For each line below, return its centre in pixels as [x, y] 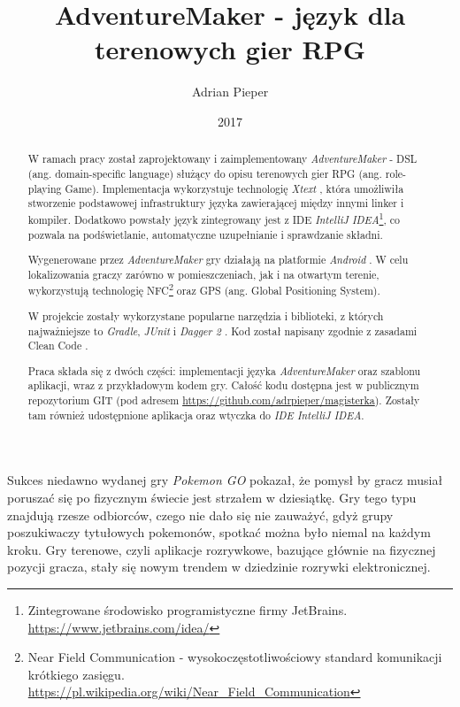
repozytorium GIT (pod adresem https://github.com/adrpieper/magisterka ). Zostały [224, 400]
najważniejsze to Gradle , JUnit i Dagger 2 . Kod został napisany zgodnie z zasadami [222, 330]
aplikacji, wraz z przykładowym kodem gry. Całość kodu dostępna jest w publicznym [223, 385]
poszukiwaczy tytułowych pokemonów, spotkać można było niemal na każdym [219, 532]
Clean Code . [58, 346]
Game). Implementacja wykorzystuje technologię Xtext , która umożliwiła [234, 188]
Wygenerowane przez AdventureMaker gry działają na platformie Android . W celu [218, 260]
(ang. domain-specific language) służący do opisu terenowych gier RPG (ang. [205, 173]
